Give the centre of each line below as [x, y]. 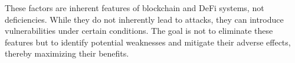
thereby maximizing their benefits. [67, 53]
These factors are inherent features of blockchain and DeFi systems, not [135, 8]
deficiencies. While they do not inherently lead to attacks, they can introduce [144, 19]
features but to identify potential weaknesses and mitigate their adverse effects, [148, 42]
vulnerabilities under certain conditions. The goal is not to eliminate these [139, 31]
